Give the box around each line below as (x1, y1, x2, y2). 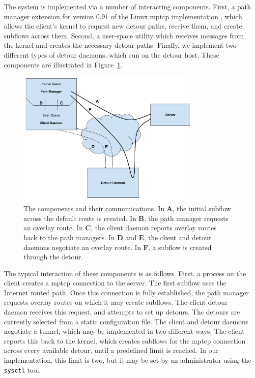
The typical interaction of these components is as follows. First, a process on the (4, 268, 246, 278)
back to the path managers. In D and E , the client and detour (24, 232, 212, 242)
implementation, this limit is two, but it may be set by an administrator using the (4, 355, 251, 365)
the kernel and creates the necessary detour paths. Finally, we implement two (4, 40, 237, 50)
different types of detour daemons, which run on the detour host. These (4, 49, 219, 60)
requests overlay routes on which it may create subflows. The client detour (4, 297, 228, 307)
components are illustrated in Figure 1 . (4, 59, 123, 69)
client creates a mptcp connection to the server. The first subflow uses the (4, 278, 227, 288)
